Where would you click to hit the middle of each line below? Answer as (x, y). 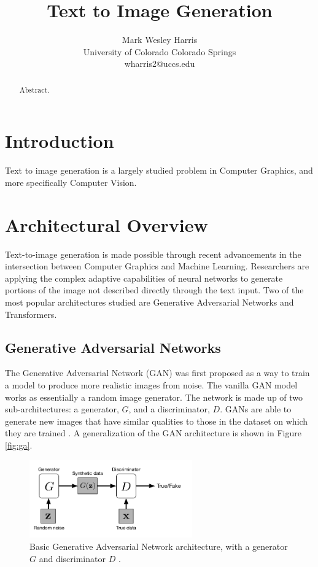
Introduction (60, 141)
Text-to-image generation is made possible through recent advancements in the (153, 254)
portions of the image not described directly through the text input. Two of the (154, 290)
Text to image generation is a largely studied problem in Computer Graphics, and (159, 170)
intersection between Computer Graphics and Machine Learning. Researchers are (157, 266)
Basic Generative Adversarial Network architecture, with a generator (159, 546)
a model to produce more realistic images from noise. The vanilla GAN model (151, 384)
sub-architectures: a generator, (62, 409)
